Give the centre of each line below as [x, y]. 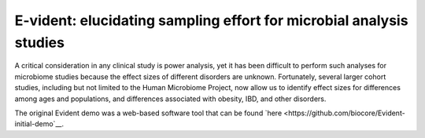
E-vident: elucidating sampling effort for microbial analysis [211, 20]
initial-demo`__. [39, 124]
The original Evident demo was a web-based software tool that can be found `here [148, 113]
